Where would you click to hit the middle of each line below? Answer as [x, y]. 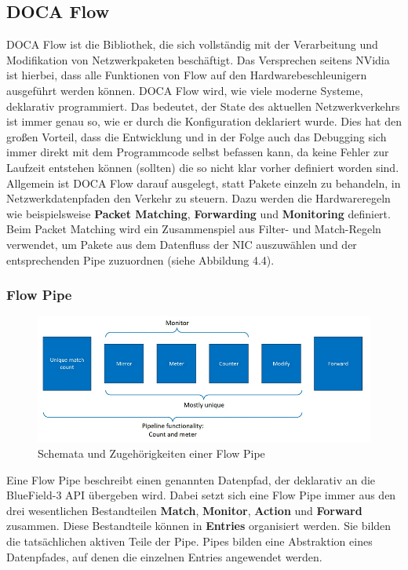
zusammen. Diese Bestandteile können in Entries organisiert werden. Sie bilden [199, 526]
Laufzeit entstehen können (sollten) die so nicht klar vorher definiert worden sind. [203, 167]
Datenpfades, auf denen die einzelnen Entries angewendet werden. [164, 556]
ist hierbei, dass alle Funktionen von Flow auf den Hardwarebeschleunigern [187, 75]
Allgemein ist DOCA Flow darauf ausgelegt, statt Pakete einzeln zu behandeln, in [204, 183]
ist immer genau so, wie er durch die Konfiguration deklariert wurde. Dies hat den [204, 121]
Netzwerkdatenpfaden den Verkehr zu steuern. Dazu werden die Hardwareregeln [199, 198]
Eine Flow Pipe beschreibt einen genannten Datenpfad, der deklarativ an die [191, 479]
